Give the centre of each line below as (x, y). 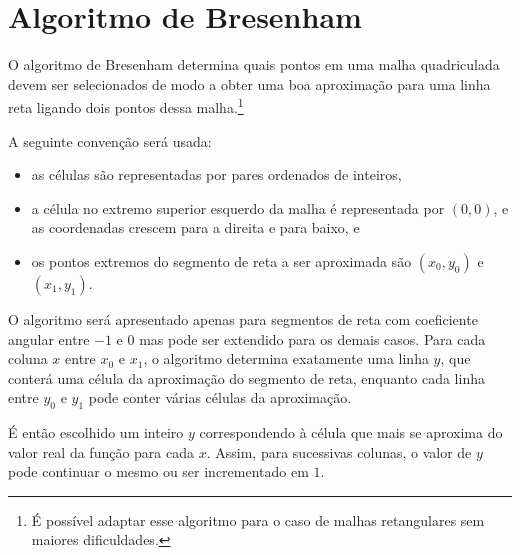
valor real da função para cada (101, 451)
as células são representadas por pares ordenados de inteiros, (216, 174)
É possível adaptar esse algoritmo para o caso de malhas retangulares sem (258, 519)
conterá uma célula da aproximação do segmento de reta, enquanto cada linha (246, 377)
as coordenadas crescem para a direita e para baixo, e (195, 227)
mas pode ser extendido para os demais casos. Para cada (312, 338)
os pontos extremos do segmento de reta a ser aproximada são (221, 260)
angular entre (49, 338)
